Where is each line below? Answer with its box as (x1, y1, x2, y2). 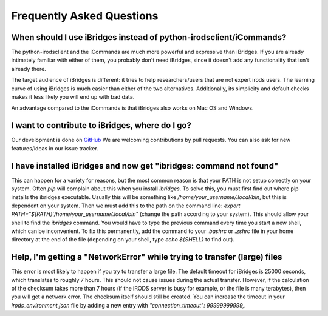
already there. (11, 65, 47, 72)
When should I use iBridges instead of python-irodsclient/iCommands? (11, 32, 287, 42)
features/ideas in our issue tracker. (11, 144, 98, 152)
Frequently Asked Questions (11, 9, 159, 22)
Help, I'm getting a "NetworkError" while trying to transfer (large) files (11, 252, 282, 262)
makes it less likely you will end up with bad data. (11, 93, 135, 101)
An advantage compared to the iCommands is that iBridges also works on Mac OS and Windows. (11, 104, 255, 112)
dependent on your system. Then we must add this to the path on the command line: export (11, 202, 241, 209)
